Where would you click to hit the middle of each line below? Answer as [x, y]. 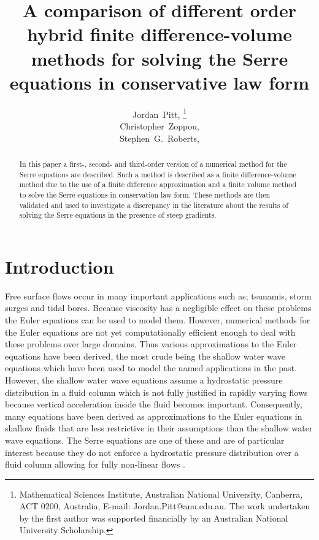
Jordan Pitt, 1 [159, 113]
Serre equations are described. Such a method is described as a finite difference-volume [158, 174]
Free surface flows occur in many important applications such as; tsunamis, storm [158, 295]
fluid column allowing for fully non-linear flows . [95, 464]
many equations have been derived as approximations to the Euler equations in [154, 416]
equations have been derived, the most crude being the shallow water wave [145, 356]
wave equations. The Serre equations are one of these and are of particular [145, 440]
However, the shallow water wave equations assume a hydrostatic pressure [144, 380]
